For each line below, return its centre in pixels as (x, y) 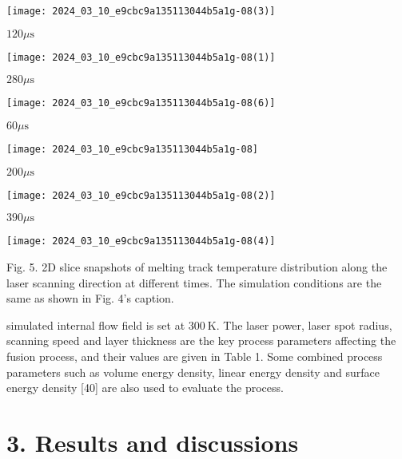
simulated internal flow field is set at (96, 324)
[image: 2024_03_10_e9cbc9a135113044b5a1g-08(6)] (141, 103)
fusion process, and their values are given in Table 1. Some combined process (195, 356)
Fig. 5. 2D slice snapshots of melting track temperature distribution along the (197, 266)
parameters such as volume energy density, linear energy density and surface (193, 372)
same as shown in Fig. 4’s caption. (90, 298)
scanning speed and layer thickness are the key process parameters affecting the (201, 340)
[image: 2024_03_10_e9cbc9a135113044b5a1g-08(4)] (141, 241)
